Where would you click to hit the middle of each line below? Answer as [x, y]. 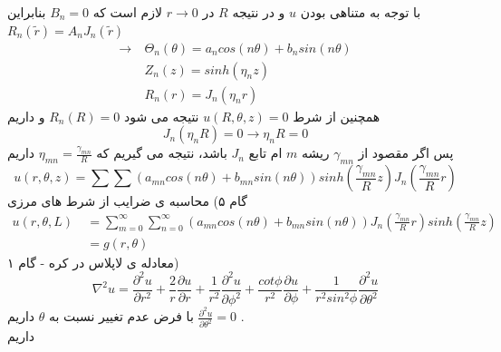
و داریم [26, 116]
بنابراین [27, 12]
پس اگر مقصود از [406, 153]
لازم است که [128, 12]
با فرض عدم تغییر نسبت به [121, 316]
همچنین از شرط [337, 116]
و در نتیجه [259, 12]
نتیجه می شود [161, 116]
